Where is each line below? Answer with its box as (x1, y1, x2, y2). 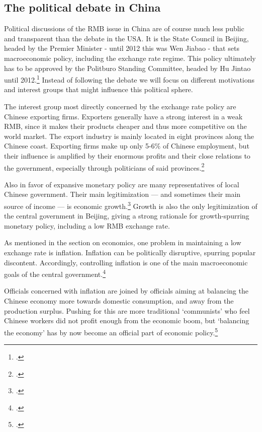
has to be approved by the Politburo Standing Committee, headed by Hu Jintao (4, 62, 251, 73)
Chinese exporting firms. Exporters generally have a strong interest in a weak (4, 111, 243, 121)
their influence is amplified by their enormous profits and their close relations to (4, 150, 250, 161)
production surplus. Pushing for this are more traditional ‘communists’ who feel (4, 305, 250, 316)
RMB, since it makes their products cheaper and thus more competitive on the (4, 121, 247, 131)
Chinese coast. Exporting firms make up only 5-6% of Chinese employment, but (4, 140, 249, 151)
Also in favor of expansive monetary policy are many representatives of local (4, 179, 239, 189)
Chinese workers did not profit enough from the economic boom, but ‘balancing (4, 315, 249, 326)
